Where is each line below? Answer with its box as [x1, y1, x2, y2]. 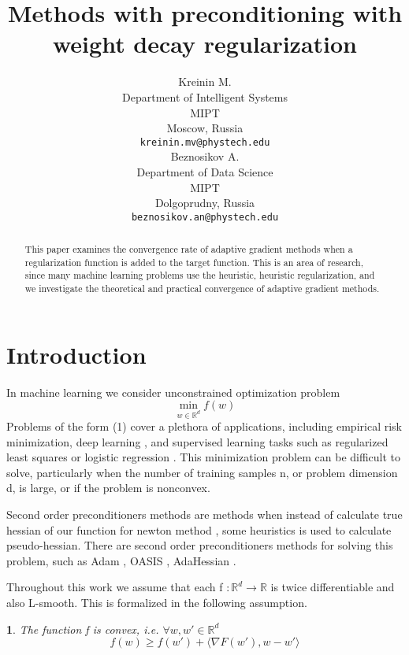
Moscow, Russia [166, 120, 244, 136]
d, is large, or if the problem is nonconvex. [6, 479, 210, 496]
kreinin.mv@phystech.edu [139, 136, 270, 148]
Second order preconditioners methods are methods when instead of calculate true [6, 506, 403, 523]
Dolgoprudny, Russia [154, 194, 255, 211]
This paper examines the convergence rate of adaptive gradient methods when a [24, 242, 353, 256]
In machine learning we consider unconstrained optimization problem [6, 383, 340, 400]
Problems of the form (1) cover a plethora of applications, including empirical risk [6, 418, 402, 435]
